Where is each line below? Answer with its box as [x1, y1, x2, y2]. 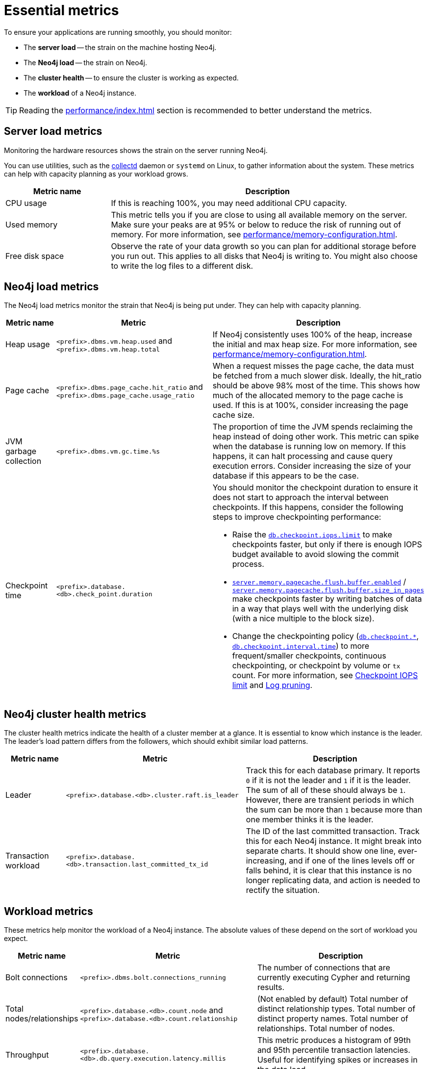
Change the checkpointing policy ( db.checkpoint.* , [232, 631, 419, 641]
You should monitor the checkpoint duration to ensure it [212, 483, 418, 493]
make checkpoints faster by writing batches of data [232, 594, 422, 604]
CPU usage [5, 198, 47, 208]
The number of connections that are [257, 963, 390, 973]
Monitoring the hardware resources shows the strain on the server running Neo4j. [4, 146, 268, 154]
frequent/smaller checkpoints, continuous [232, 651, 386, 661]
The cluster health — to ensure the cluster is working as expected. [24, 73, 239, 82]
